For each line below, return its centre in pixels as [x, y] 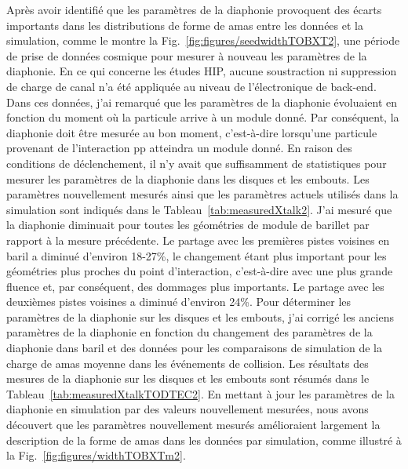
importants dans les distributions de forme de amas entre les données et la [185, 25]
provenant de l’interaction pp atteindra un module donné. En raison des [179, 148]
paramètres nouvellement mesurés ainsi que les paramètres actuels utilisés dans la [202, 194]
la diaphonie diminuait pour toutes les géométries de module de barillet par [188, 225]
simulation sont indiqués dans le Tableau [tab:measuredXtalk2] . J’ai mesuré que [199, 209]
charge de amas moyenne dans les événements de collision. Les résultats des [188, 363]
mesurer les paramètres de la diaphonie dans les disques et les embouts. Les [188, 178]
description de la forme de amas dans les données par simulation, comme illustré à [204, 440]
